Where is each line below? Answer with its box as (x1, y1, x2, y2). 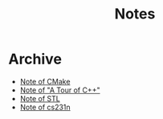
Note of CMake (19, 76, 71, 86)
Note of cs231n (19, 102, 71, 112)
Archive (8, 50, 63, 68)
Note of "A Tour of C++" (19, 85, 100, 95)
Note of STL (19, 93, 60, 103)
